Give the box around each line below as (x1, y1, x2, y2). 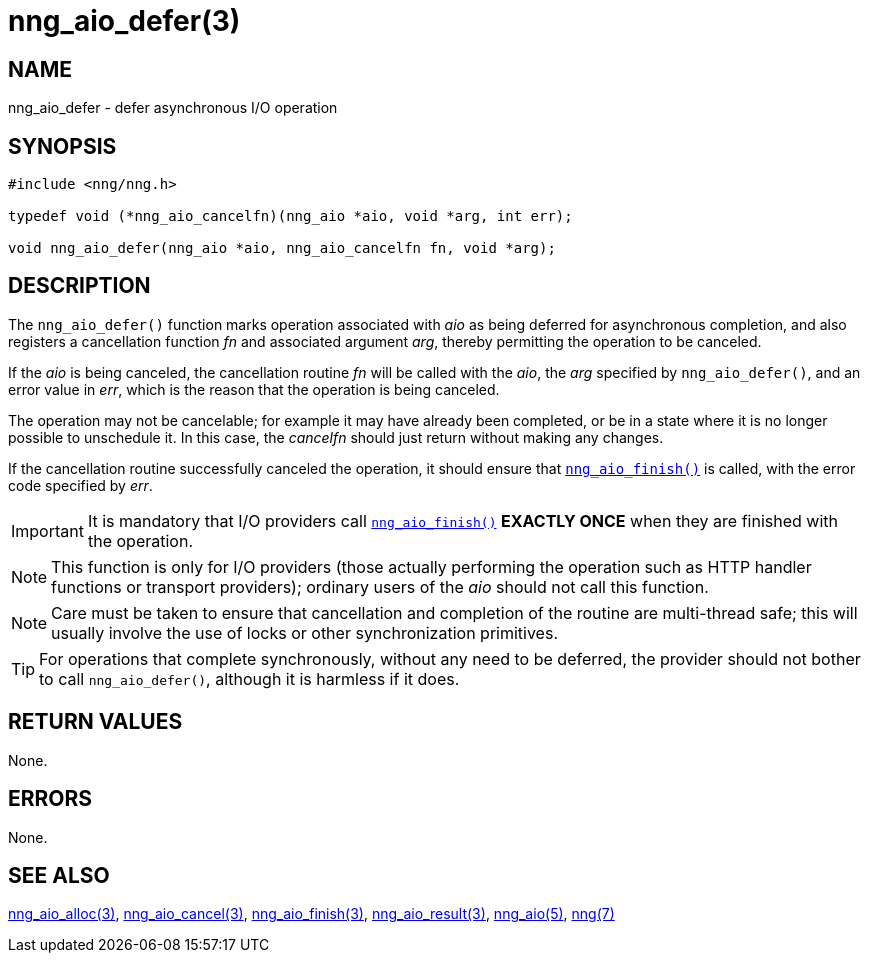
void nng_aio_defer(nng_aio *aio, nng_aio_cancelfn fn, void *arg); (8, 240, 556, 257)
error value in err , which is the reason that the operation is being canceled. (8, 380, 500, 398)
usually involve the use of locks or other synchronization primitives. (51, 622, 558, 643)
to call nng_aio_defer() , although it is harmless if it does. (39, 668, 460, 689)
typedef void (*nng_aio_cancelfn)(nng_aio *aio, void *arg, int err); (8, 208, 573, 225)
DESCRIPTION (8, 273, 151, 299)
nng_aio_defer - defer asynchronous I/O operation (8, 99, 338, 117)
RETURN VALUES (8, 709, 183, 735)
